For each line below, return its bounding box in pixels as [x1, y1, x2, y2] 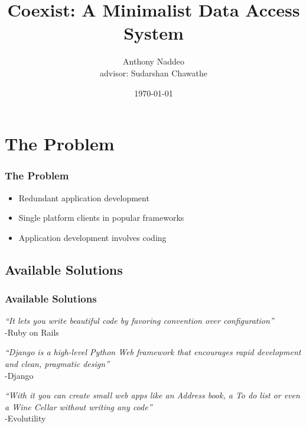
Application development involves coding [18, 231, 167, 243]
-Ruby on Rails [5, 326, 59, 338]
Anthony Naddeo [123, 55, 184, 67]
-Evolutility [5, 412, 46, 424]
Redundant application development [18, 191, 149, 204]
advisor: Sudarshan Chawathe [100, 66, 207, 79]
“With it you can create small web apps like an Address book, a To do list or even [5, 389, 300, 401]
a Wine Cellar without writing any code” [5, 400, 152, 413]
